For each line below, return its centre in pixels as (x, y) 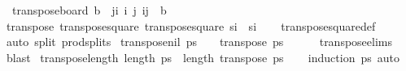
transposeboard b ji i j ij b (89, 10)
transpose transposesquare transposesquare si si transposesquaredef (191, 25)
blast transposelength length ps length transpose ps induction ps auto (203, 57)
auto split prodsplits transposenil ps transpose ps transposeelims (199, 42)
